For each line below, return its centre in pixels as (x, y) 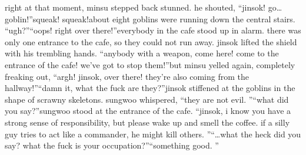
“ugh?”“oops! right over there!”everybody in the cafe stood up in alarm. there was (153, 30)
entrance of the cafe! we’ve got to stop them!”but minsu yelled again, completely (150, 64)
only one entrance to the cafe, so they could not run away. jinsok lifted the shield (151, 41)
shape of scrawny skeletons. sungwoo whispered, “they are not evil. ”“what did (147, 99)
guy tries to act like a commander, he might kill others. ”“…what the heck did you (153, 134)
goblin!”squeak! (32, 18)
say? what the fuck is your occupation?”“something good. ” (112, 145)
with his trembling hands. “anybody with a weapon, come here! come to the (142, 53)
